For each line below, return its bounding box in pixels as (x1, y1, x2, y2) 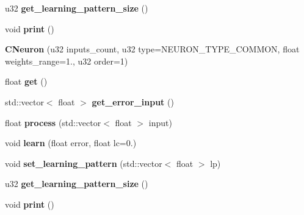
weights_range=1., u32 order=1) (5, 54, 128, 67)
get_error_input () (92, 95, 174, 108)
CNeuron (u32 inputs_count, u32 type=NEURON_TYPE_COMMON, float (5, 43, 300, 55)
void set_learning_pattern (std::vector (5, 157, 162, 169)
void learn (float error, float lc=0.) (5, 136, 137, 149)
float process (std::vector (5, 116, 101, 129)
